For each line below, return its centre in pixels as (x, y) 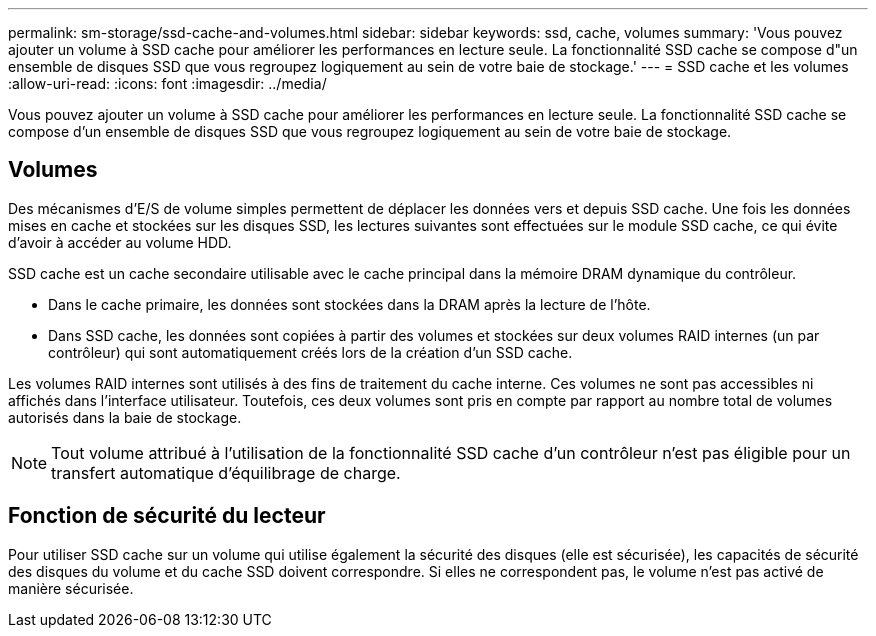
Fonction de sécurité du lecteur (167, 516)
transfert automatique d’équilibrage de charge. (226, 472)
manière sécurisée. (71, 588)
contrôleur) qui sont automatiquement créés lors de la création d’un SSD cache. (310, 352)
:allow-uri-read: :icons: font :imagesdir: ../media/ (167, 83)
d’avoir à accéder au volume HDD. (120, 242)
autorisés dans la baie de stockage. (125, 417)
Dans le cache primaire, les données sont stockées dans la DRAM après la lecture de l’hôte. (349, 304)
